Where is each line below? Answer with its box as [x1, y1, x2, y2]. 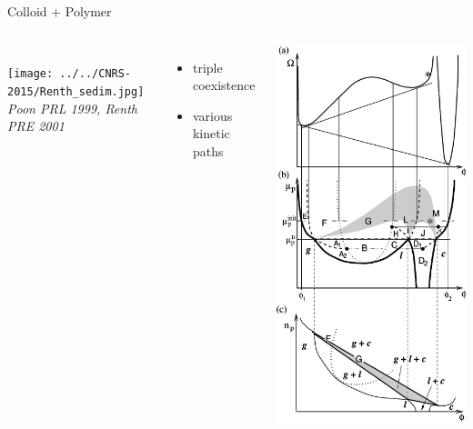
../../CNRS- [59, 67, 132, 81]
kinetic [192, 124, 230, 143]
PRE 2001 [7, 116, 65, 135]
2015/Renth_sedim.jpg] [7, 85, 145, 98]
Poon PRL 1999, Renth [7, 98, 137, 117]
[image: [7, 67, 54, 81]
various [192, 105, 233, 125]
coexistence [192, 75, 256, 95]
